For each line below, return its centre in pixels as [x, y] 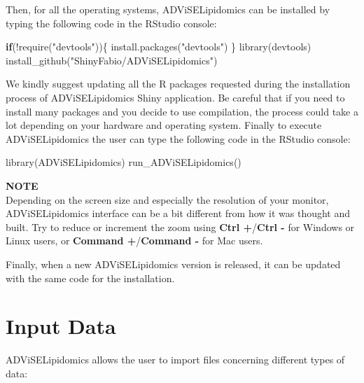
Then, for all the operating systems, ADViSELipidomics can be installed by [168, 9]
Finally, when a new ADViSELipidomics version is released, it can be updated [173, 264]
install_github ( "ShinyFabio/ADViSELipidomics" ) [112, 60]
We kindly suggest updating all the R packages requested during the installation [178, 84]
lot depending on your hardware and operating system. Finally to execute [164, 125]
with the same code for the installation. [90, 278]
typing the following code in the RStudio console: [111, 23]
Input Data [61, 326]
